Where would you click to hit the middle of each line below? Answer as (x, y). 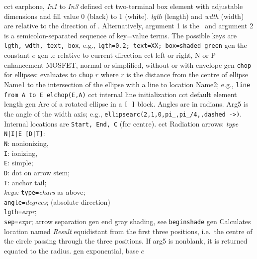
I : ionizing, (21, 153)
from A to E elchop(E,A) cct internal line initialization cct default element (121, 94)
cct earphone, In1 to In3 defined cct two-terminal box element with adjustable (124, 6)
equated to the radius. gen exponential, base (71, 250)
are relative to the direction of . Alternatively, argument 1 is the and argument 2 (129, 26)
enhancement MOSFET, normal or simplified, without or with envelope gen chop (128, 65)
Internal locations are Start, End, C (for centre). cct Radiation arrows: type (121, 123)
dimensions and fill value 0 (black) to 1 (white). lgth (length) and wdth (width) (124, 16)
